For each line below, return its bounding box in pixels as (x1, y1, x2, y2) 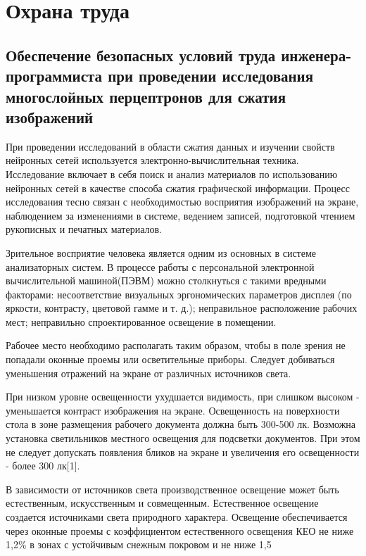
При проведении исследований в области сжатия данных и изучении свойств (6, 139, 335, 153)
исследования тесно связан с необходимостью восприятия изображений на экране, (6, 194, 359, 209)
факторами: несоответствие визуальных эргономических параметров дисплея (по (6, 286, 352, 301)
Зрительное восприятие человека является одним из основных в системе (6, 245, 317, 260)
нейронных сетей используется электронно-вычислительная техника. (6, 153, 299, 168)
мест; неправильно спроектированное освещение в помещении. (6, 314, 277, 329)
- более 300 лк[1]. (6, 458, 80, 473)
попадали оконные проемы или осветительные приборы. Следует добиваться (6, 352, 335, 367)
